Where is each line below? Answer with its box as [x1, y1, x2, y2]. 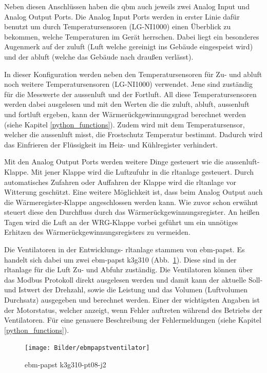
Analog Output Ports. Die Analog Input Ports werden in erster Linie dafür [4, 11, 240, 22]
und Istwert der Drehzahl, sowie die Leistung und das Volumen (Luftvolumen [4, 284, 247, 295]
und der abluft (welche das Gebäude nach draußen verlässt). [4, 51, 194, 62]
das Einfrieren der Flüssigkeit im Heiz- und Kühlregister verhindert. [4, 139, 218, 150]
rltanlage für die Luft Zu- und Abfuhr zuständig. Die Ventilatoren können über [4, 264, 253, 275]
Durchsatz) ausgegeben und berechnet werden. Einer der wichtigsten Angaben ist [4, 294, 260, 305]
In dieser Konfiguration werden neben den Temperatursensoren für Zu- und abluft [4, 68, 262, 79]
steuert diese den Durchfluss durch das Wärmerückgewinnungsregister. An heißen [4, 207, 260, 217]
